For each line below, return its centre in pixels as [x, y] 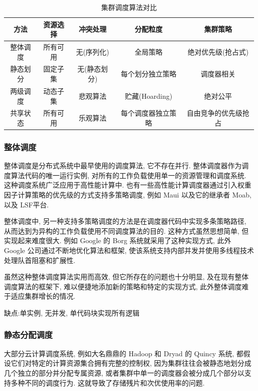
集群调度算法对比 [129, 7]
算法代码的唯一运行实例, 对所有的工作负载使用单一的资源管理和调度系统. [129, 175]
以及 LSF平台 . [27, 204]
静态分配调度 [29, 335]
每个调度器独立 [145, 113]
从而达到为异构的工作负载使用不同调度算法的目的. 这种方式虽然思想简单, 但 [127, 230]
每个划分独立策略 [149, 74]
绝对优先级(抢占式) [218, 51]
